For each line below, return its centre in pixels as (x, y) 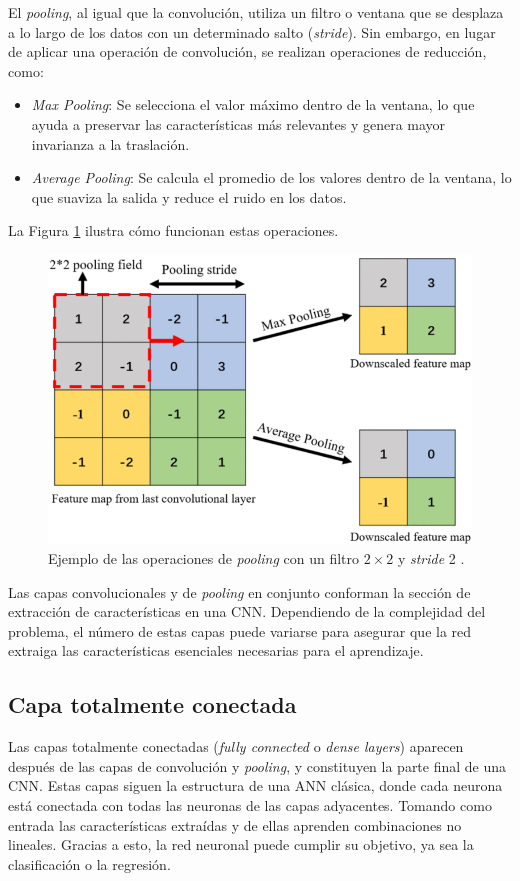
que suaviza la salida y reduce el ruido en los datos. (189, 196)
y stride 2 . (431, 558)
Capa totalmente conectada (152, 704)
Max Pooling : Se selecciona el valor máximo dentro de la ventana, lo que (253, 104)
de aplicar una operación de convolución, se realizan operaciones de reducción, (247, 51)
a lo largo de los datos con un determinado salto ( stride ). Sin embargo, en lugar (252, 31)
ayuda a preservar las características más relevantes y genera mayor (238, 123)
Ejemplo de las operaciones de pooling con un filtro (203, 558)
